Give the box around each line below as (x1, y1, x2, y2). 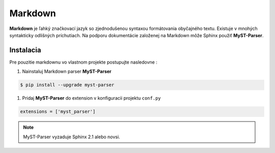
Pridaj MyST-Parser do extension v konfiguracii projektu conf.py (22, 95, 161, 101)
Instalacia (9, 46, 41, 54)
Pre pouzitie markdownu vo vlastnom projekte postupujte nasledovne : (9, 59, 157, 65)
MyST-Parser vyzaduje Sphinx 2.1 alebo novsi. (23, 134, 120, 140)
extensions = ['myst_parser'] (20, 109, 96, 114)
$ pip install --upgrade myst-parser (20, 82, 115, 88)
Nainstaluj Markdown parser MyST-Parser (22, 69, 112, 75)
